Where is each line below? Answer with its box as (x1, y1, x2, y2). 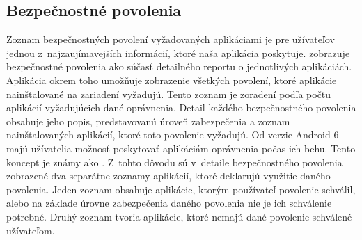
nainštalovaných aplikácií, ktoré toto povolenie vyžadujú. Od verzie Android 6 (6, 127, 339, 142)
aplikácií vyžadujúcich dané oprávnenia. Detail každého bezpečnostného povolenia (6, 100, 356, 115)
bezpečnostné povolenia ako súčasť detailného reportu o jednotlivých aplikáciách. (6, 59, 352, 74)
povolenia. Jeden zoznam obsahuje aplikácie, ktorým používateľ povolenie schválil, (6, 182, 356, 196)
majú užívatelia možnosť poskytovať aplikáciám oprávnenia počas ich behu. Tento (6, 141, 356, 155)
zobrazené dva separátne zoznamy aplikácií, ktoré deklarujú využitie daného (6, 168, 331, 183)
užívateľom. (6, 223, 55, 237)
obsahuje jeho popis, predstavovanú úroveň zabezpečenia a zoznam (6, 113, 290, 128)
